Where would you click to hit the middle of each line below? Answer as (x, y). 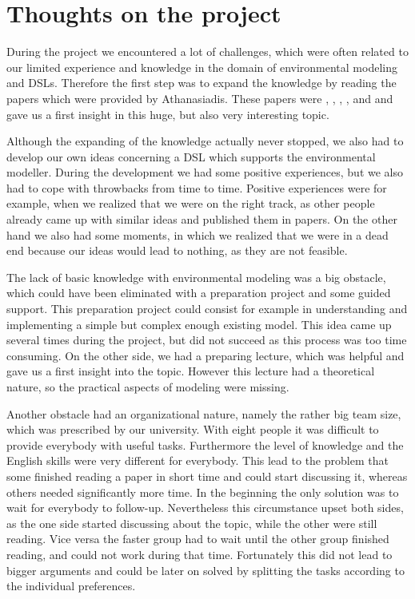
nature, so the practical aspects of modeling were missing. (148, 387)
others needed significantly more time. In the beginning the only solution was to (203, 492)
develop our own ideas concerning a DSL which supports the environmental (191, 156)
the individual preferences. (71, 586)
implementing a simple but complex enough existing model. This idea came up (199, 324)
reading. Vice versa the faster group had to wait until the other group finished (198, 539)
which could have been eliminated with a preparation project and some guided (199, 293)
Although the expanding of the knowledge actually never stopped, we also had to (205, 141)
